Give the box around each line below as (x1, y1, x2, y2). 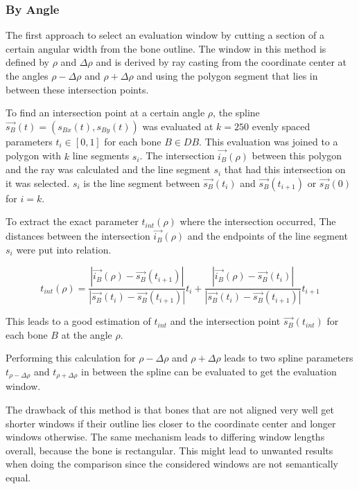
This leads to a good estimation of (6, 314, 151, 328)
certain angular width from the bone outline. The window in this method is (6, 41, 326, 55)
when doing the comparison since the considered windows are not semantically (6, 456, 338, 471)
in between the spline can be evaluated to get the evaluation (81, 364, 337, 379)
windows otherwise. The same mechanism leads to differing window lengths (6, 429, 325, 444)
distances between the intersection (6, 229, 150, 243)
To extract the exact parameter (6, 214, 139, 229)
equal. (6, 470, 31, 485)
